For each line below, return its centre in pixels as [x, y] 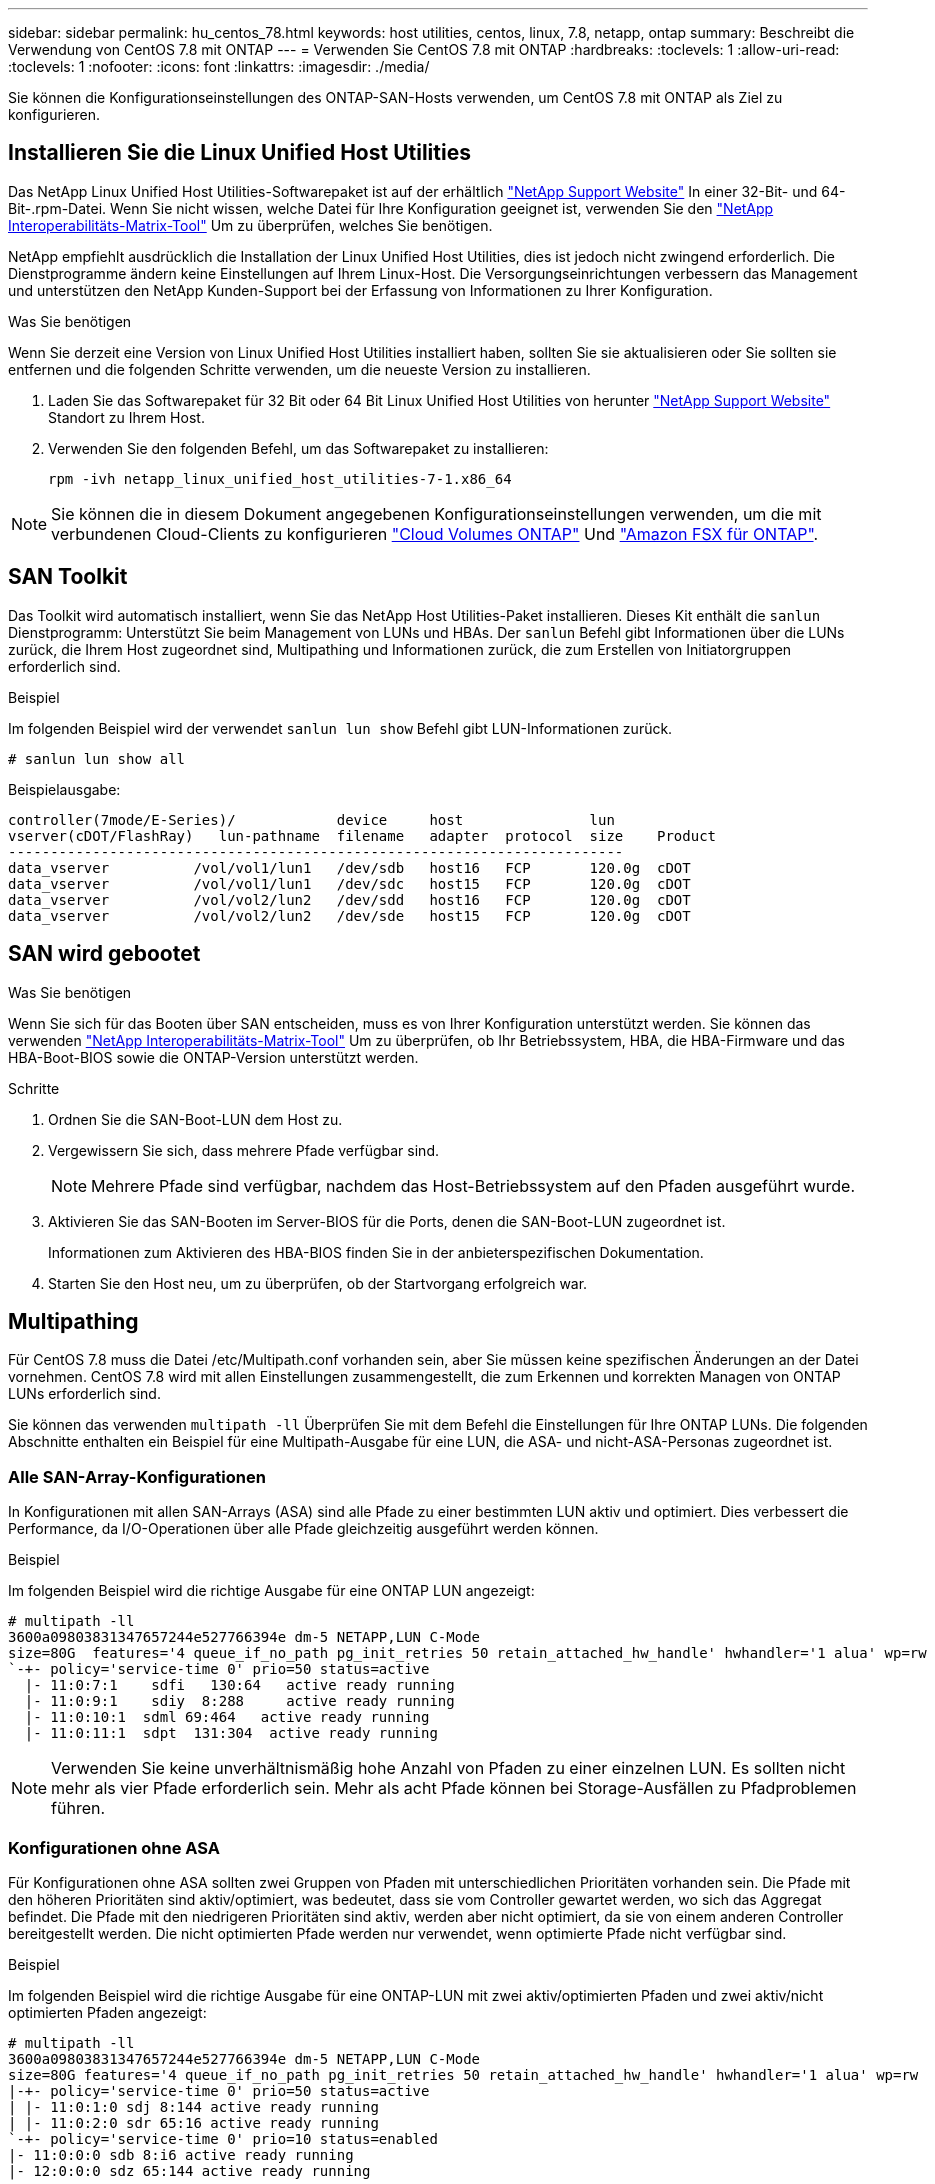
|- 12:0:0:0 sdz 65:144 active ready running [189, 2170]
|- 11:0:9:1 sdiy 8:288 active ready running [239, 1701]
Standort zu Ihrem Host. [126, 417]
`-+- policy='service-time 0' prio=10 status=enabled [223, 2138]
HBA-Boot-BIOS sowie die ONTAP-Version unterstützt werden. [213, 1057]
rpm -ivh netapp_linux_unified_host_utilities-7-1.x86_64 [280, 478]
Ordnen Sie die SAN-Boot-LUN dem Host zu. [195, 1119]
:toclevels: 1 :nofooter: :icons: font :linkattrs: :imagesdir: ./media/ [219, 66]
